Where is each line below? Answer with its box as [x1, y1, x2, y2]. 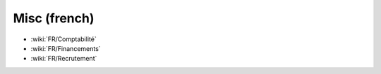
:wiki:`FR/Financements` [30, 44, 102, 52]
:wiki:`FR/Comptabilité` [30, 35, 97, 43]
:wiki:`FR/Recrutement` [30, 54, 97, 63]
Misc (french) [13, 10, 95, 26]
